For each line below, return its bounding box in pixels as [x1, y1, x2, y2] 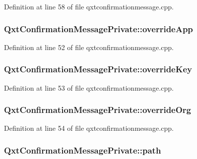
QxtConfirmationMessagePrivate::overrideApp [4, 22, 193, 35]
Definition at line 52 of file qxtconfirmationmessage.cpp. [4, 42, 174, 52]
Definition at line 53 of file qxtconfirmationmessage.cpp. [4, 82, 174, 93]
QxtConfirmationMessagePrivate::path [4, 144, 161, 156]
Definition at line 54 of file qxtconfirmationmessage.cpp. [4, 123, 174, 133]
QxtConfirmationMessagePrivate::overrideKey [4, 63, 192, 75]
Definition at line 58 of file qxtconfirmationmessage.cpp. [4, 1, 174, 11]
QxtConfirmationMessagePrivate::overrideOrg [4, 104, 191, 116]
